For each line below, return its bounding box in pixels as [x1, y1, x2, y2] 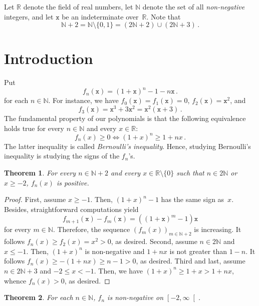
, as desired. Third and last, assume [136, 255, 245, 266]
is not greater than [169, 245, 227, 256]
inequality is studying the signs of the [4, 150, 120, 161]
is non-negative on [107, 292, 164, 302]
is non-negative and [85, 245, 145, 256]
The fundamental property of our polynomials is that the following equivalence [4, 113, 246, 123]
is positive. [56, 177, 89, 187]
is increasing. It [194, 224, 241, 234]
